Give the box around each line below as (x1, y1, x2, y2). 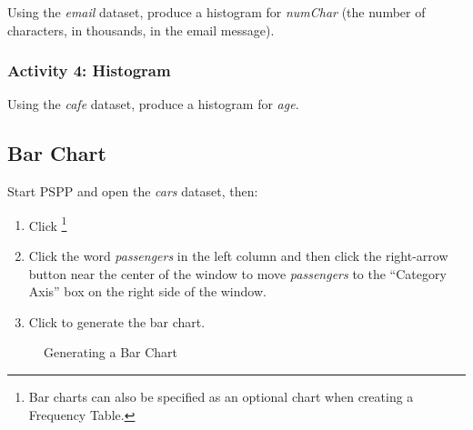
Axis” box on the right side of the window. (28, 282, 267, 301)
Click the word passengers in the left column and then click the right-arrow (28, 246, 448, 265)
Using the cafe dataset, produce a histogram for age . (7, 95, 299, 114)
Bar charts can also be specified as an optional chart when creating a (28, 387, 414, 406)
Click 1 (28, 213, 67, 235)
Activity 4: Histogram (7, 59, 171, 82)
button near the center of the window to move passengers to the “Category (28, 264, 447, 283)
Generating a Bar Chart (44, 343, 178, 362)
